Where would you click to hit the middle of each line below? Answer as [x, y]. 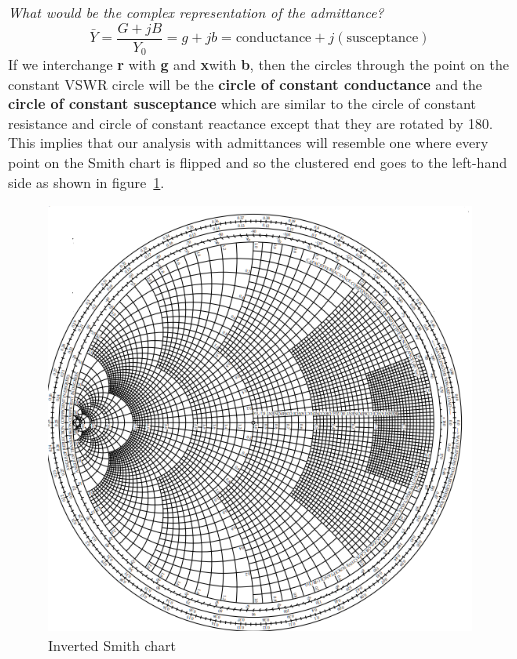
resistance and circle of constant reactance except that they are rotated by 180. [250, 122]
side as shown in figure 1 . [86, 181]
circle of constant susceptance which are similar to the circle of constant [242, 103]
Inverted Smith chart [112, 644]
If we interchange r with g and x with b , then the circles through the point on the [259, 64]
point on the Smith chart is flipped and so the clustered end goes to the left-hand [257, 162]
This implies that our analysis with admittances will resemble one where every [248, 142]
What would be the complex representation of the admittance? [196, 12]
